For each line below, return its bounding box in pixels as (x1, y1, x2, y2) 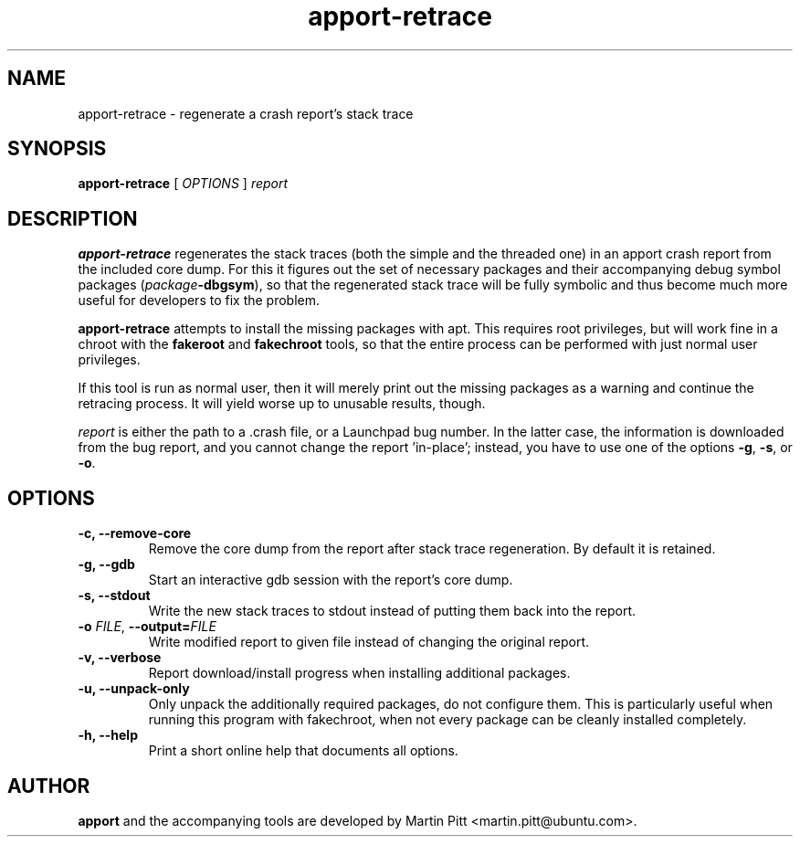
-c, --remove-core (78, 525, 192, 542)
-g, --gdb (78, 556, 135, 573)
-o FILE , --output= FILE (78, 618, 216, 635)
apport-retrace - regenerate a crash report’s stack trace (78, 105, 414, 121)
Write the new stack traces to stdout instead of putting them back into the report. (148, 603, 637, 619)
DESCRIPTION (7, 206, 138, 230)
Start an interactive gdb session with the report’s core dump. (148, 572, 513, 588)
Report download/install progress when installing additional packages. (148, 665, 571, 681)
